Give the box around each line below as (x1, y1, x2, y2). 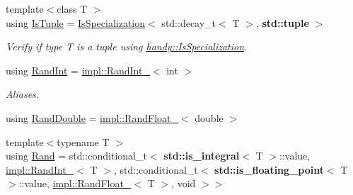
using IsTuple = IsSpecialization (6, 15, 146, 30)
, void (171, 176, 196, 191)
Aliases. (6, 87, 40, 101)
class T (57, 1, 88, 16)
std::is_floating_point (214, 162, 324, 177)
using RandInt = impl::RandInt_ (6, 62, 150, 77)
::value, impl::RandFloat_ (18, 176, 132, 191)
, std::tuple (255, 15, 309, 30)
